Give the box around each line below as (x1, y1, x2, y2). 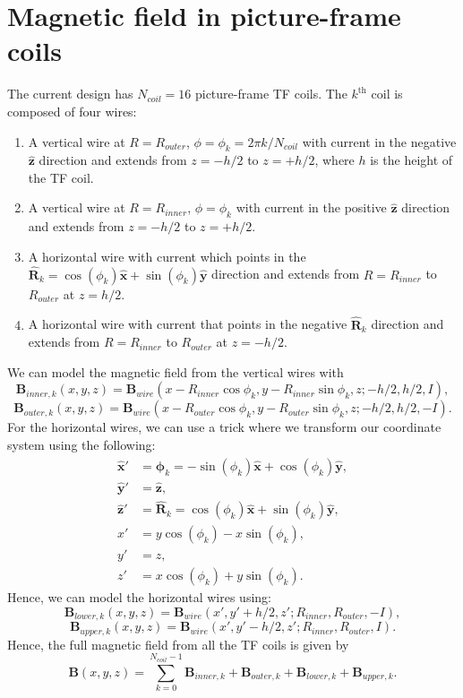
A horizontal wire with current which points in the (28, 246, 306, 265)
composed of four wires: (7, 101, 137, 120)
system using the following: (7, 435, 156, 453)
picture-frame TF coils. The (194, 84, 347, 103)
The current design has (7, 84, 133, 103)
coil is (371, 84, 403, 103)
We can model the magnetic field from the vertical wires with (7, 362, 344, 381)
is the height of (370, 151, 453, 169)
